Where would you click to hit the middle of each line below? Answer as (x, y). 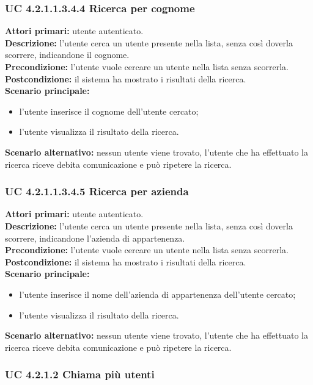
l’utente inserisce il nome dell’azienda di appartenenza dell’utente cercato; (157, 294)
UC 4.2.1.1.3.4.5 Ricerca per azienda (97, 191)
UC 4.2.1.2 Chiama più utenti (80, 374)
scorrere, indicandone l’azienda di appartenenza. (95, 238)
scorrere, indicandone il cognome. (67, 55)
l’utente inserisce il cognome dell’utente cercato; (109, 111)
